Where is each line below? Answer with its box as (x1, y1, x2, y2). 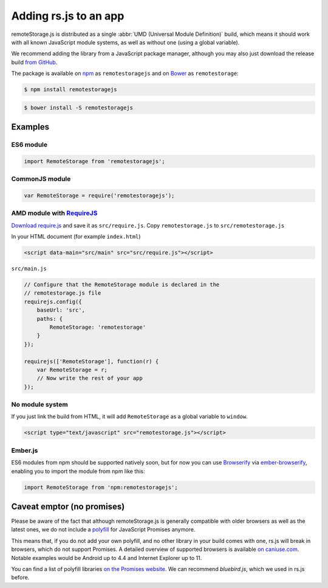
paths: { (36, 315, 63, 322)
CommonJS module (11, 175, 71, 183)
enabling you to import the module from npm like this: (11, 467, 145, 475)
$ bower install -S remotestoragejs (24, 104, 134, 111)
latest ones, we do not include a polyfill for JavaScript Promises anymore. (11, 526, 196, 533)
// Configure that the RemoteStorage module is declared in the (24, 281, 220, 289)
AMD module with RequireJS (11, 209, 98, 217)
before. (11, 574, 30, 581)
